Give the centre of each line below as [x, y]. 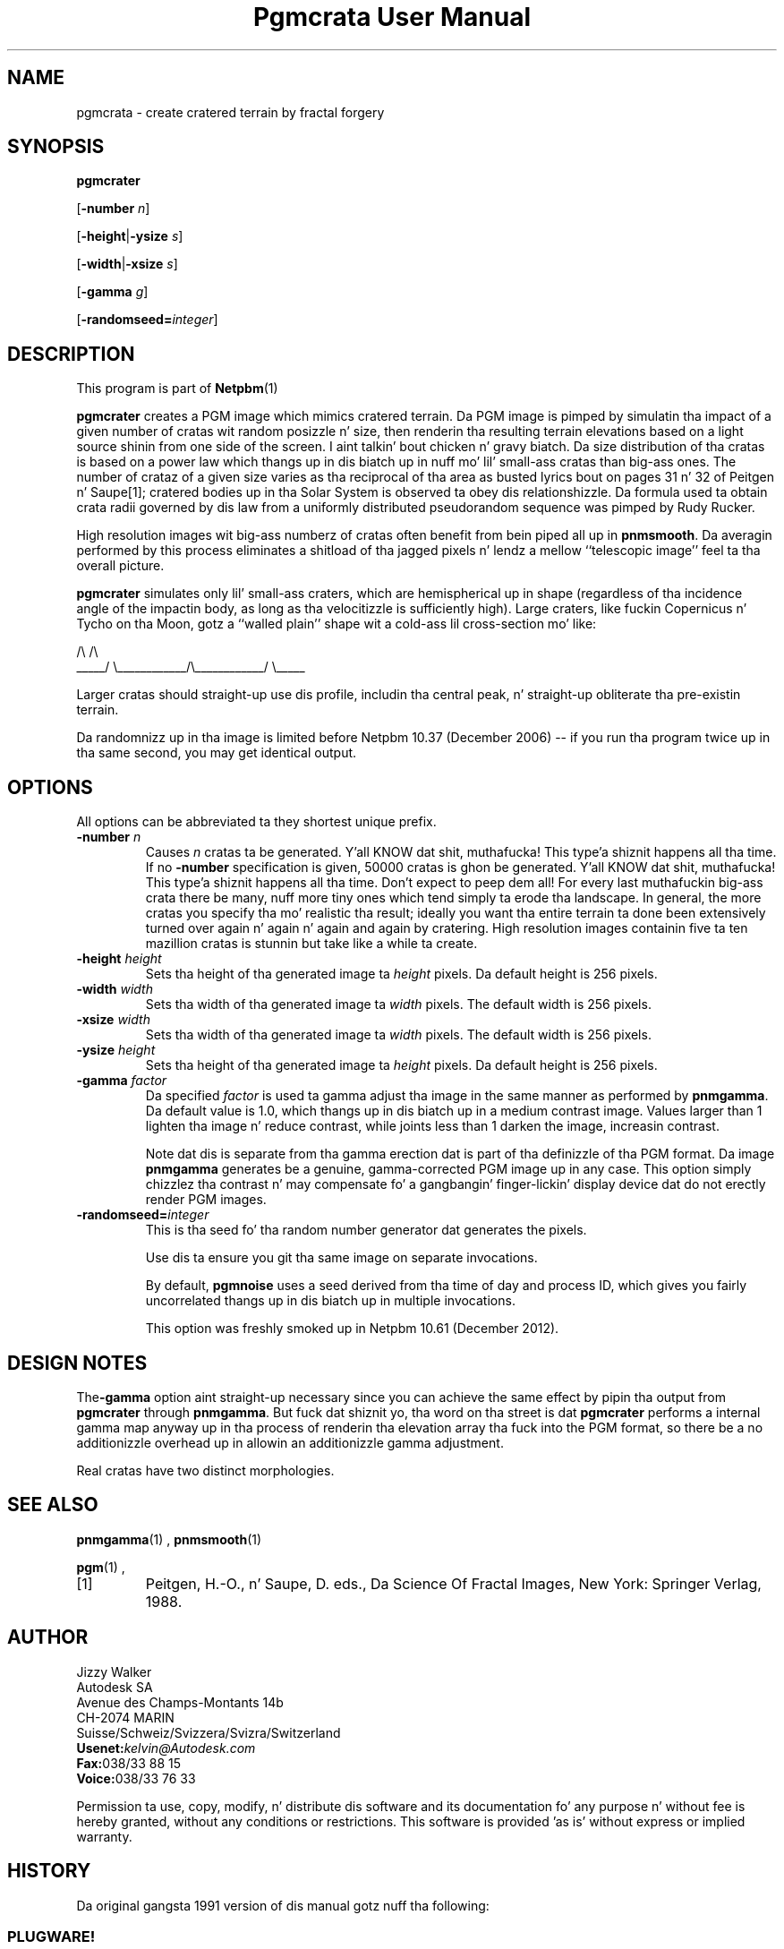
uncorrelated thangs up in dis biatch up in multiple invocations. [330, 1301]
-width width [115, 989]
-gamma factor [122, 1081]
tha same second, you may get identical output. [217, 753]
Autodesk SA [115, 1687]
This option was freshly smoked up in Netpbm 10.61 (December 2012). [352, 1329]
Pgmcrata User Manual [392, 17]
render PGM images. [206, 1200]
